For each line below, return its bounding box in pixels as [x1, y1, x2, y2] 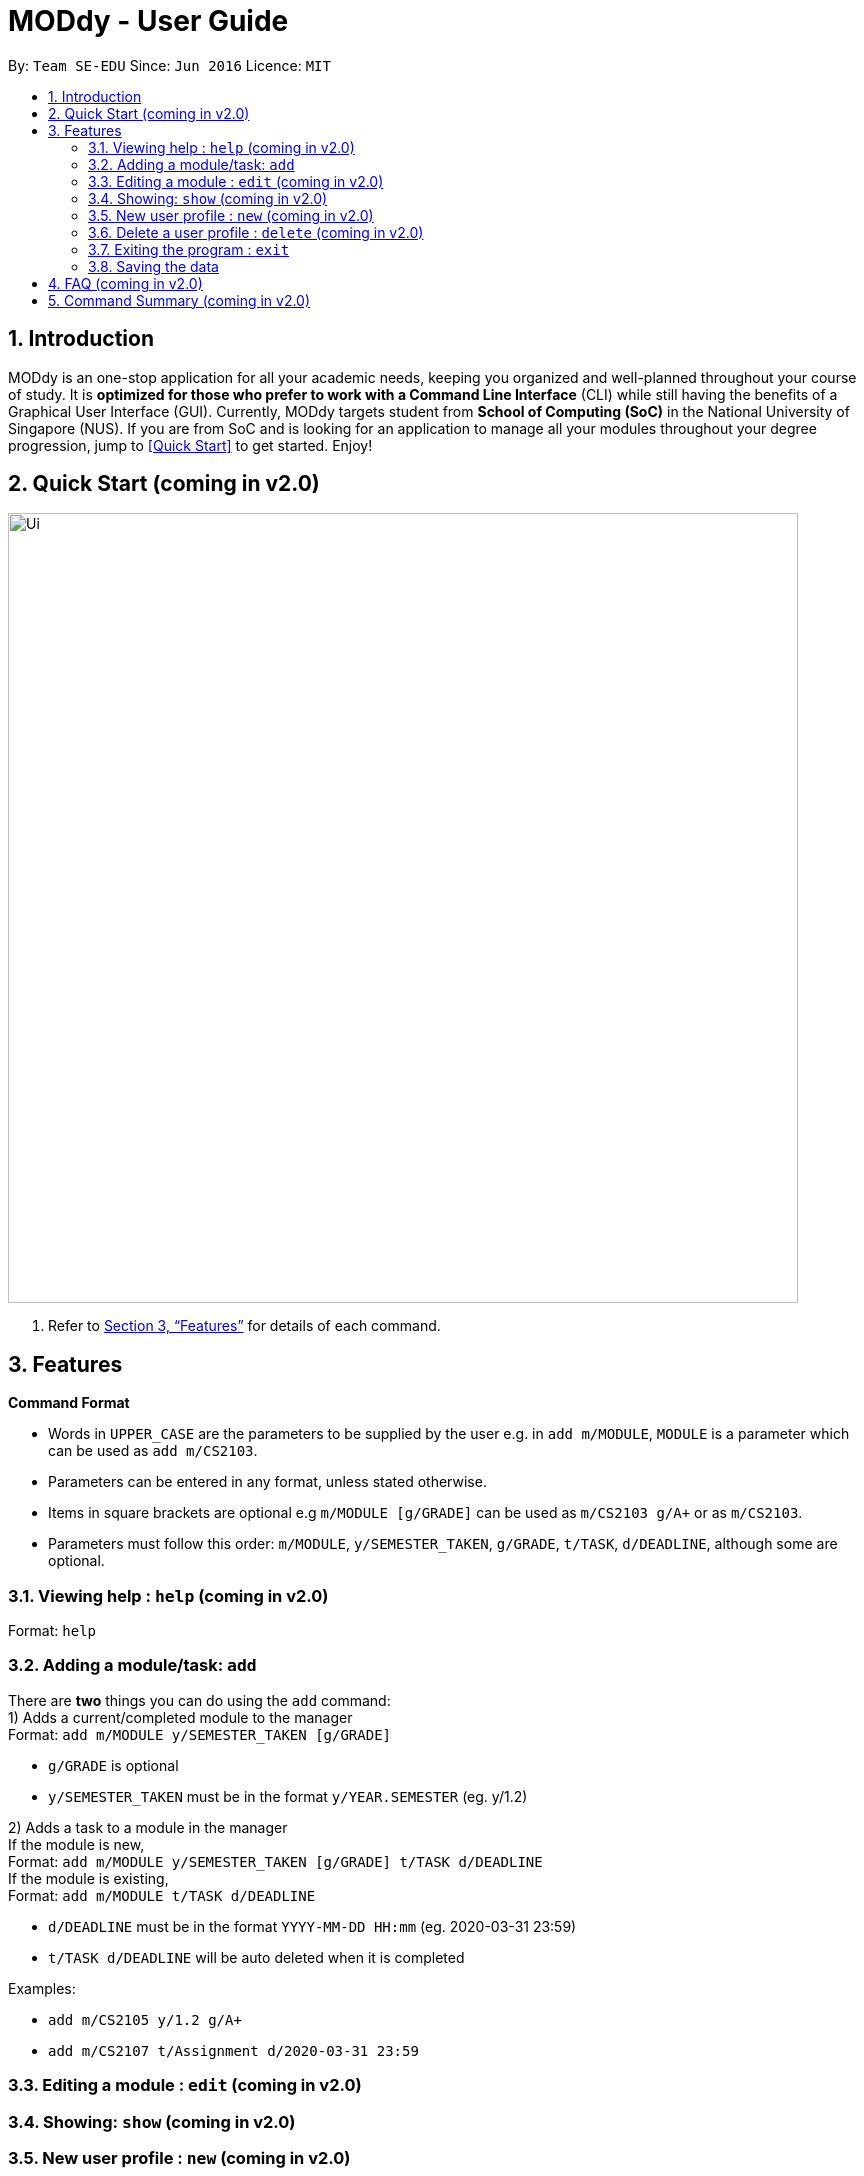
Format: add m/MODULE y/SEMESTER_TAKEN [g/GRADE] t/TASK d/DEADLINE [8, 1852, 543, 1870]
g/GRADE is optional [48, 1756, 179, 1774]
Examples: [8, 1979, 76, 1997]
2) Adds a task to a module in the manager [8, 1818, 288, 1836]
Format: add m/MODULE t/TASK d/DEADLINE [8, 1886, 316, 1904]
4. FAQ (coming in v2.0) [48, 274, 203, 292]
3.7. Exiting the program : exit [88, 240, 290, 258]
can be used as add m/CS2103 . [48, 1442, 258, 1460]
